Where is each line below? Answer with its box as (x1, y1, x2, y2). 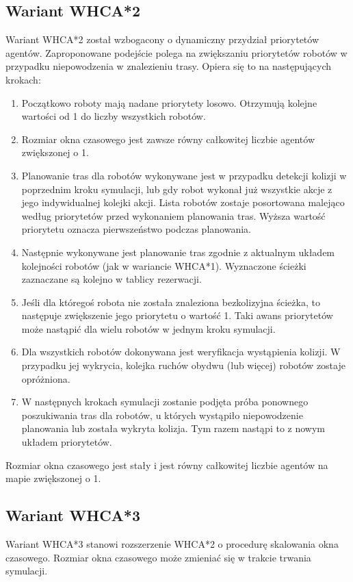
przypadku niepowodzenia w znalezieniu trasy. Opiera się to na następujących (5, 59, 331, 73)
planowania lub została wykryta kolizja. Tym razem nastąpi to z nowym (21, 421, 325, 435)
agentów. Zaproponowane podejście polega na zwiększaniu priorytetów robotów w (5, 45, 348, 60)
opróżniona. (21, 371, 70, 385)
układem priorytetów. (21, 435, 112, 449)
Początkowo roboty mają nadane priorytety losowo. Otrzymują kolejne (21, 95, 317, 110)
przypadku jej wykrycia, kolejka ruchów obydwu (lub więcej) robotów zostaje (21, 358, 345, 372)
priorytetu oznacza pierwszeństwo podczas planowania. (21, 222, 251, 236)
